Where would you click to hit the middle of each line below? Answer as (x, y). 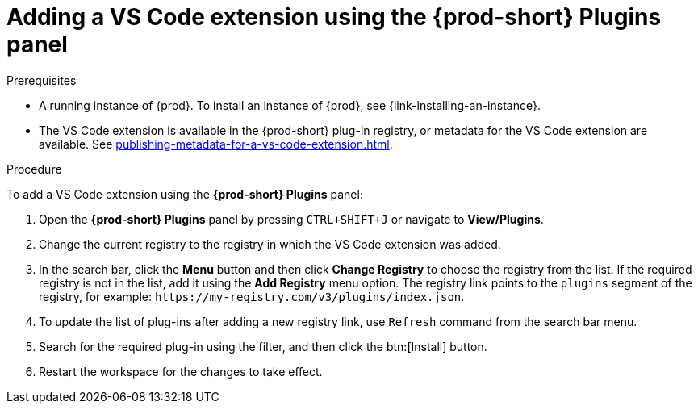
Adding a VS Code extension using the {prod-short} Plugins (334, 17)
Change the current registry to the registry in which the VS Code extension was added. (270, 244)
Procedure (34, 169)
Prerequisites (42, 80)
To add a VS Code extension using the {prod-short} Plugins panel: (185, 194)
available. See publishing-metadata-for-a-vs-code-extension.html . (216, 144)
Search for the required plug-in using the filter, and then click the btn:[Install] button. (263, 346)
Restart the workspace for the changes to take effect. (181, 371)
